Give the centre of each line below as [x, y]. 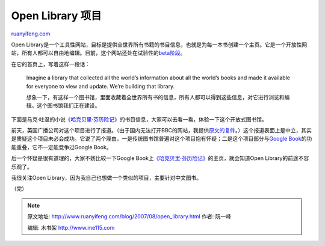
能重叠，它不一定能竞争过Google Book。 [61, 147]
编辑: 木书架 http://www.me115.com [71, 227]
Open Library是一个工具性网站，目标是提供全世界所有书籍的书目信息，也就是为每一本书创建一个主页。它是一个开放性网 [159, 45]
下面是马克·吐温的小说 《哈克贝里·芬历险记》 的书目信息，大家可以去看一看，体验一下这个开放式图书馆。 [139, 119]
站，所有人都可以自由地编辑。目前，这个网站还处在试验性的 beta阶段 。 [98, 53]
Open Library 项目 [56, 16]
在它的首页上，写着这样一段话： [51, 64]
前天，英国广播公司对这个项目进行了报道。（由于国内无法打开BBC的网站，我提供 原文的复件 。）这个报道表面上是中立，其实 [162, 131]
